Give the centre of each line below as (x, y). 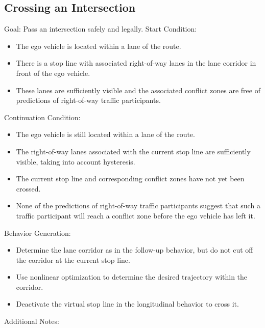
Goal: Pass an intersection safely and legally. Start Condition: (101, 29)
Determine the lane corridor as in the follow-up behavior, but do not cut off (135, 250)
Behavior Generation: (38, 233)
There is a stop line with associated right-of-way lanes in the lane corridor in (136, 63)
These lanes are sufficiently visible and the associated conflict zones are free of (138, 90)
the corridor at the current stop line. (73, 259)
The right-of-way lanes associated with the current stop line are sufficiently (133, 151)
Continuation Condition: (42, 117)
